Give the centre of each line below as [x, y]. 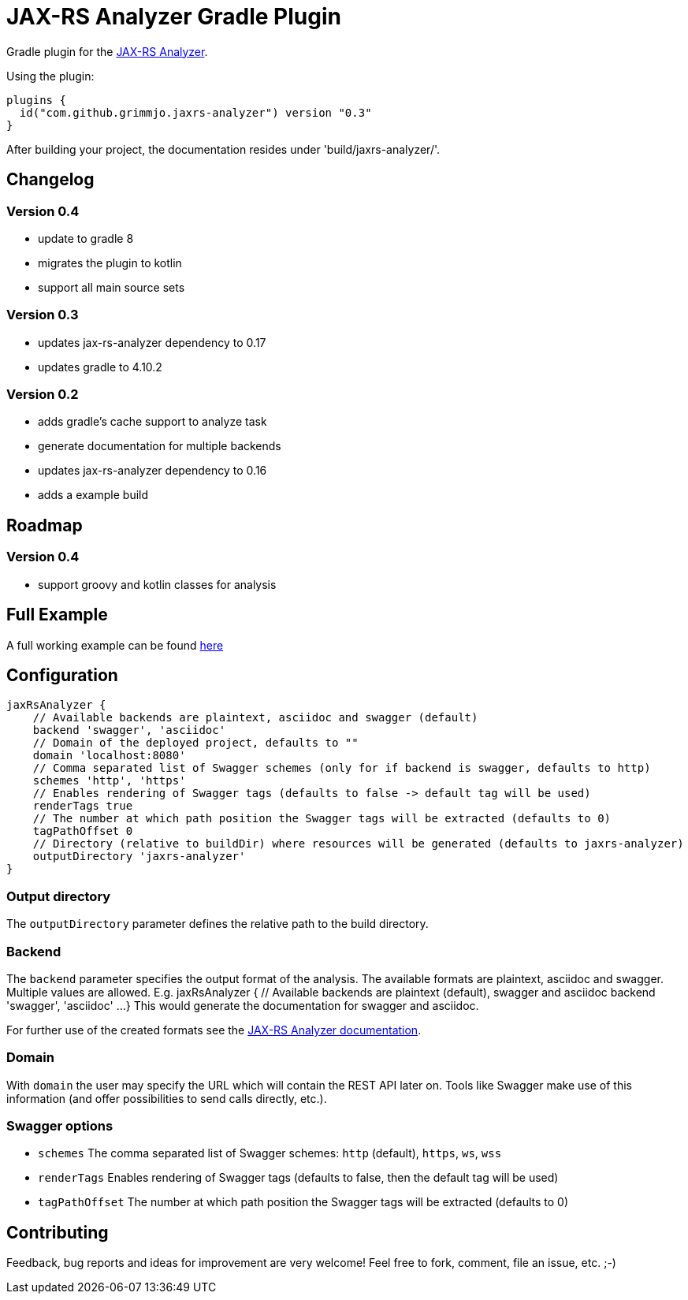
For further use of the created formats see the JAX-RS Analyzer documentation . [214, 1030]
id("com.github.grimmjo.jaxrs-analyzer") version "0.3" [195, 112]
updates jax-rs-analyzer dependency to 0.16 [152, 471]
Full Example [57, 615]
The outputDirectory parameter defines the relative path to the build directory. [218, 924]
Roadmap [45, 525]
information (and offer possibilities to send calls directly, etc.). [167, 1098]
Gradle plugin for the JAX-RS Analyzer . [107, 51]
